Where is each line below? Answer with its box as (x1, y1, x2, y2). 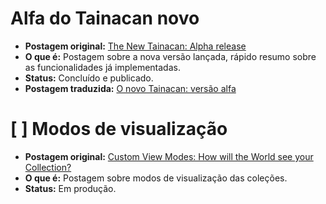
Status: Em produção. (24, 182, 117, 194)
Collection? (24, 161, 72, 173)
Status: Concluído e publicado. (24, 72, 154, 84)
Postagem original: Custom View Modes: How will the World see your (24, 150, 314, 162)
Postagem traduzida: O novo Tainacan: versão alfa (24, 82, 237, 94)
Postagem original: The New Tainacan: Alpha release (24, 40, 247, 52)
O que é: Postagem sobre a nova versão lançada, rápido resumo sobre (24, 50, 317, 62)
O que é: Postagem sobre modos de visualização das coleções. (24, 172, 288, 184)
